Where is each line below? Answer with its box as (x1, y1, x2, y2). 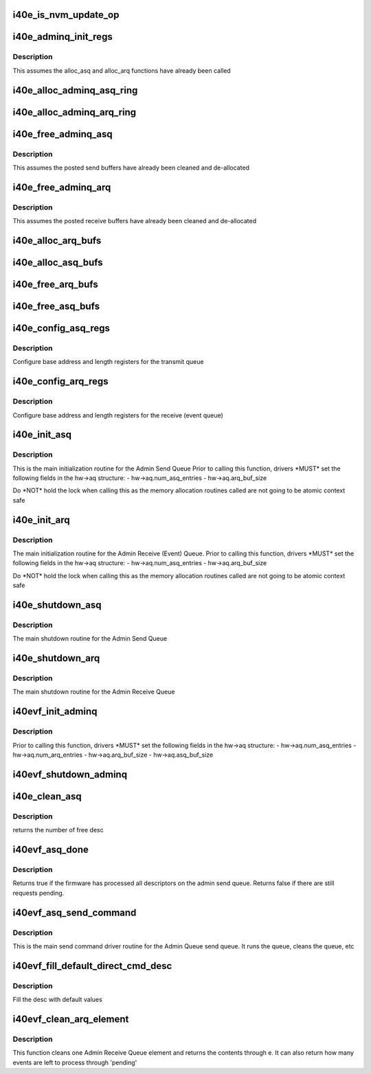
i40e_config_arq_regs (12, 376, 109, 387)
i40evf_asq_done (12, 844, 89, 855)
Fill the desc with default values (12, 996, 102, 1004)
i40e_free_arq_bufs (12, 278, 99, 290)
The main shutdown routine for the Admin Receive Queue (12, 687, 175, 696)
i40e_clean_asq (12, 790, 82, 802)
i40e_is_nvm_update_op (12, 9, 120, 21)
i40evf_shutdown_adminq (12, 768, 127, 780)
